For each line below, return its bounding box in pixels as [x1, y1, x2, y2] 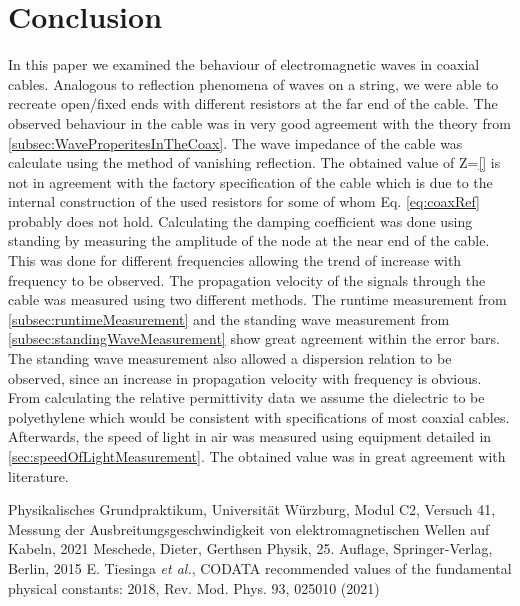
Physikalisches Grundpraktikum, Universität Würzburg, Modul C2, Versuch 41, [8, 499, 496, 520]
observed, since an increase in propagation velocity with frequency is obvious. [8, 367, 482, 388]
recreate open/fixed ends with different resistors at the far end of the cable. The [8, 93, 498, 114]
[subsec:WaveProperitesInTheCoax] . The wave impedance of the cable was [8, 132, 463, 153]
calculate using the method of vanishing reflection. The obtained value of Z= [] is [8, 152, 501, 173]
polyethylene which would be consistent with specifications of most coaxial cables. [8, 406, 510, 427]
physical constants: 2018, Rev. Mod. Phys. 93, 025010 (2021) [8, 577, 380, 598]
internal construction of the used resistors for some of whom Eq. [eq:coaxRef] [8, 191, 480, 212]
